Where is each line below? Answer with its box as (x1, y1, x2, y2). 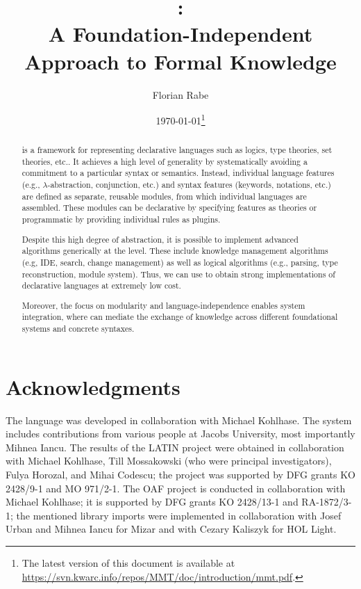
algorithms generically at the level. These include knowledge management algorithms (22, 245, 328, 257)
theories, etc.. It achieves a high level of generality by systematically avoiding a (22, 155, 308, 167)
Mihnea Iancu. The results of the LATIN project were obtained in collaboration (6, 439, 344, 454)
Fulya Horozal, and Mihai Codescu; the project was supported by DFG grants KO (6, 467, 356, 482)
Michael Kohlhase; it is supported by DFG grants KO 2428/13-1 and (6, 494, 299, 509)
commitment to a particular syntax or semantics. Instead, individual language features (22, 167, 335, 179)
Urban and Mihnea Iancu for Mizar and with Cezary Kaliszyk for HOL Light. (6, 522, 337, 536)
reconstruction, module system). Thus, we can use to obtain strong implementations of (22, 268, 335, 280)
